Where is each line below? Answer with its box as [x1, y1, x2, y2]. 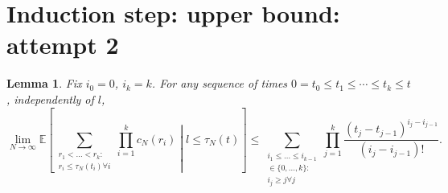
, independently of [6, 90, 94, 107]
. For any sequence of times [151, 75, 288, 92]
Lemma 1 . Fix [6, 75, 82, 92]
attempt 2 [6, 28, 119, 61]
